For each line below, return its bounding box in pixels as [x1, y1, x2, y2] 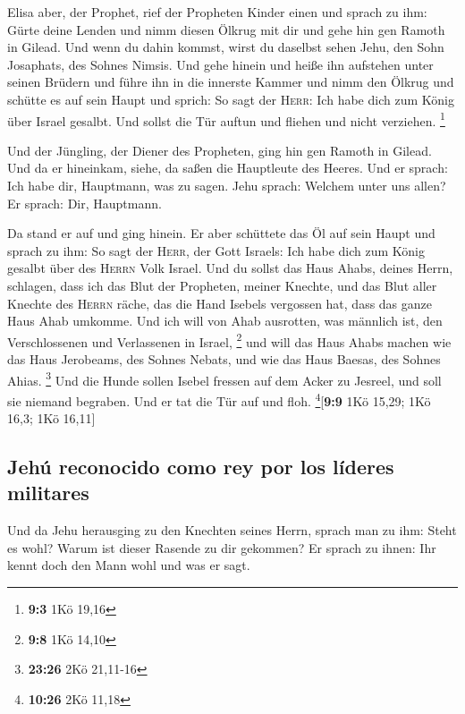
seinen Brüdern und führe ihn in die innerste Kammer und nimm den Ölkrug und [7, 72, 454, 91]
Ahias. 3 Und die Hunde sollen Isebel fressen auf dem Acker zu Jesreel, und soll [7, 368, 442, 389]
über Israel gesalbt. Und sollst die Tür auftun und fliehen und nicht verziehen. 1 [7, 108, 445, 130]
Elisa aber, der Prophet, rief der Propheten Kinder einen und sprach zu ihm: [7, 3, 427, 21]
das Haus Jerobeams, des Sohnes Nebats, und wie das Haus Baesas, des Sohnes [7, 350, 441, 368]
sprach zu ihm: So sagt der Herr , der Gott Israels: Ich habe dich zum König [7, 241, 425, 259]
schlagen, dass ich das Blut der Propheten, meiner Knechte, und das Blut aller [7, 276, 437, 294]
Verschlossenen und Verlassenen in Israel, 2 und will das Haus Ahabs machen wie [7, 329, 452, 351]
